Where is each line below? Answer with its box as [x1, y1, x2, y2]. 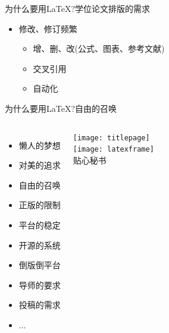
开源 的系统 [18, 238, 61, 251]
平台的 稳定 [18, 218, 61, 231]
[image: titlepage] [73, 133, 150, 142]
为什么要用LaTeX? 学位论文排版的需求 [5, 2, 151, 14]
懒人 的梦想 [18, 139, 61, 151]
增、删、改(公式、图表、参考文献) [33, 42, 165, 55]
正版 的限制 [18, 199, 61, 211]
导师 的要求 [18, 278, 61, 291]
